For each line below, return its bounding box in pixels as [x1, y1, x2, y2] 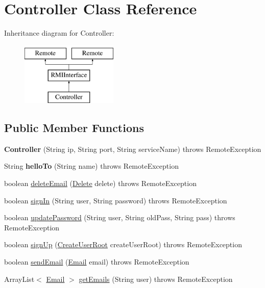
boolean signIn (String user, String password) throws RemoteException [4, 195, 227, 205]
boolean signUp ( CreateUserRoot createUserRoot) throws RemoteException [4, 239, 242, 250]
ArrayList [4, 273, 35, 284]
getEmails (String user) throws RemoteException [79, 273, 233, 284]
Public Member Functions [4, 120, 144, 136]
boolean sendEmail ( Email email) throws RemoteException [4, 256, 189, 267]
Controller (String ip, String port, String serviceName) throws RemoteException [4, 143, 261, 154]
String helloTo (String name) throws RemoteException [4, 161, 179, 171]
